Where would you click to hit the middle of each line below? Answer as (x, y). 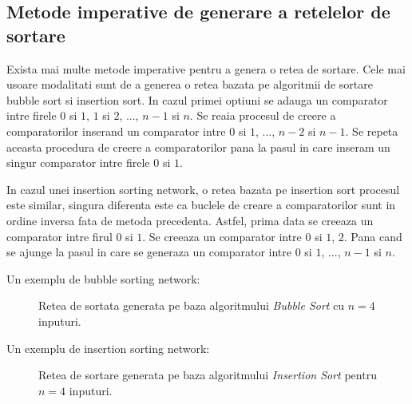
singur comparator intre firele (78, 162)
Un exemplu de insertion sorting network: (108, 348)
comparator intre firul (59, 236)
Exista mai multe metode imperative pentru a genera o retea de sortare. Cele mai (206, 68)
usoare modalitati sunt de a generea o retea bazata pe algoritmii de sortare (190, 84)
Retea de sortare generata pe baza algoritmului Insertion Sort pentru (208, 375)
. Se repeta (372, 131)
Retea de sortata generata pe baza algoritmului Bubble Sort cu (192, 305)
